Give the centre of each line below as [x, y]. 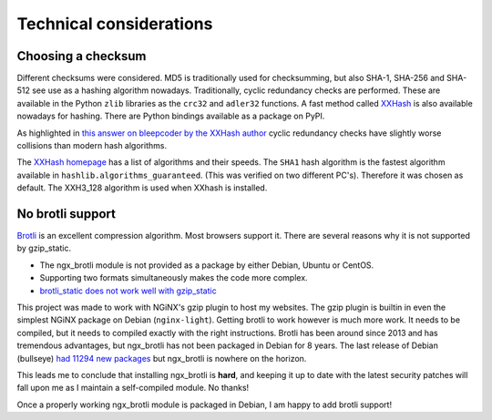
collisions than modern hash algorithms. [92, 146]
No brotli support [66, 214]
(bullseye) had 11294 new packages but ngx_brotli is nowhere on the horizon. [162, 358]
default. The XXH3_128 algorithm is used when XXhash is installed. [142, 188]
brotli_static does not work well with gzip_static [128, 291]
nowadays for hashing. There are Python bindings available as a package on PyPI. [171, 116]
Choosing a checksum [82, 56]
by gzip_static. [44, 248]
